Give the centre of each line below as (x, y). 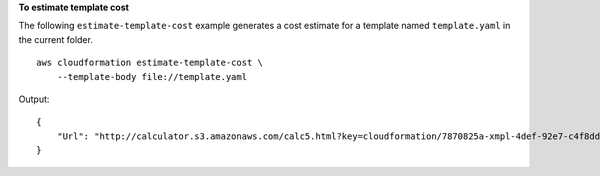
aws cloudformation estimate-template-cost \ (150, 63)
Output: (34, 99)
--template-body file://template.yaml (152, 76)
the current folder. (56, 39)
